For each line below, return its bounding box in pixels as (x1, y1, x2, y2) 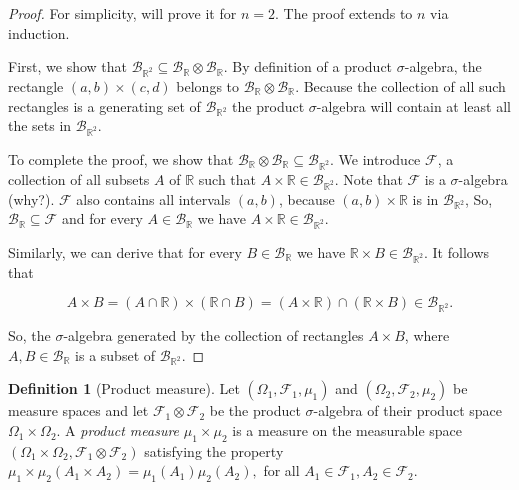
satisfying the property (144, 440, 284, 461)
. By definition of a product (223, 56, 393, 77)
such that (198, 168, 257, 189)
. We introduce (330, 149, 421, 170)
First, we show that (8, 56, 127, 77)
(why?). (8, 188, 55, 209)
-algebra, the (404, 56, 482, 77)
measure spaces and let (8, 400, 149, 421)
